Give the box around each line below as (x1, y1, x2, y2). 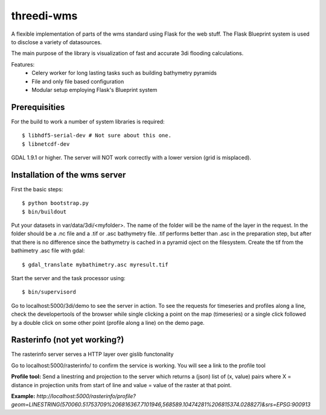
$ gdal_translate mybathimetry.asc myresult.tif (22, 261, 168, 268)
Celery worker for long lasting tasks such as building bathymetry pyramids (31, 70, 217, 77)
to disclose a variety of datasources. (11, 38, 102, 45)
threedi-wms (11, 9, 78, 22)
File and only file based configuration (31, 77, 124, 85)
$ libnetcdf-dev (22, 140, 70, 148)
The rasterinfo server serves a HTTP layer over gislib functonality (11, 351, 174, 358)
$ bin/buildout (22, 208, 67, 215)
